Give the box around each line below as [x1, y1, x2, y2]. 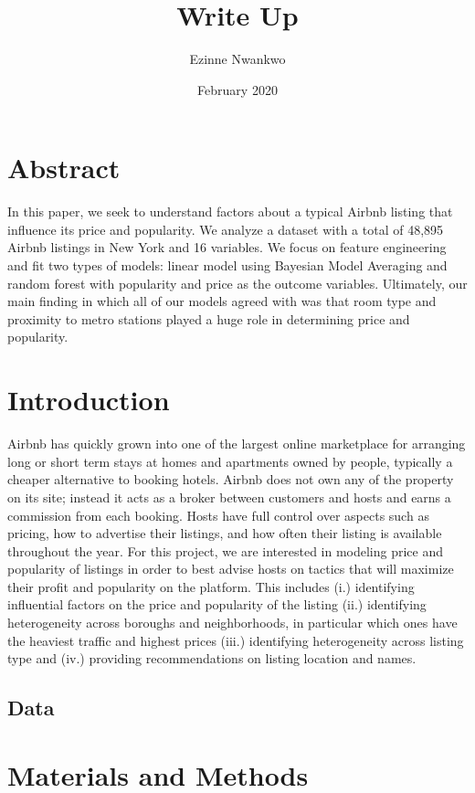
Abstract [7, 149, 121, 186]
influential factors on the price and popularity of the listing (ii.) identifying [7, 595, 427, 614]
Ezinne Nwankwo [189, 49, 286, 69]
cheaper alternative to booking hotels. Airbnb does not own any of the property [7, 470, 454, 489]
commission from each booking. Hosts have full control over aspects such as [7, 505, 429, 524]
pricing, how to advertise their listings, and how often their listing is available [7, 523, 442, 543]
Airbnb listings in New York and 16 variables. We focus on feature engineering [7, 238, 447, 257]
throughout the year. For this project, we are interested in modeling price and [7, 541, 444, 560]
